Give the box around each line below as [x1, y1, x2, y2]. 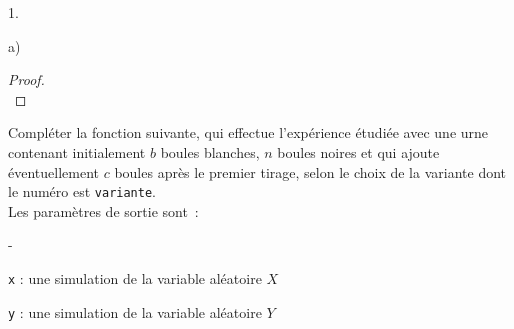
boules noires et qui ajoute [277, 141, 440, 162]
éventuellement [8, 161, 99, 182]
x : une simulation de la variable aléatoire [8, 268, 262, 288]
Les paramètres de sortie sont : [8, 200, 199, 221]
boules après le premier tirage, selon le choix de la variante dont [114, 161, 507, 182]
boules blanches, [160, 141, 260, 162]
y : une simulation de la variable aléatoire [8, 301, 262, 322]
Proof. [8, 69, 45, 90]
